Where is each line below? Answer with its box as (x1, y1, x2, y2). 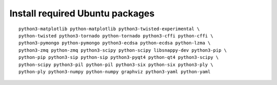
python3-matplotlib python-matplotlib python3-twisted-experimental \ (18, 26, 200, 32)
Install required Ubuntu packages (9, 8, 155, 19)
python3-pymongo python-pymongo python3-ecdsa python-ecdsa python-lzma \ (18, 40, 211, 46)
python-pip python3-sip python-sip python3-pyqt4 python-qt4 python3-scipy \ (18, 54, 219, 60)
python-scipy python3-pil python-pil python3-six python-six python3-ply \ (18, 61, 213, 68)
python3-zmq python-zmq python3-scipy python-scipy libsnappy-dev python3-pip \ (18, 47, 227, 53)
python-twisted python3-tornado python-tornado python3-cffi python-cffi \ (18, 33, 213, 38)
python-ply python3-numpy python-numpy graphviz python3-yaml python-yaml (18, 69, 211, 74)
